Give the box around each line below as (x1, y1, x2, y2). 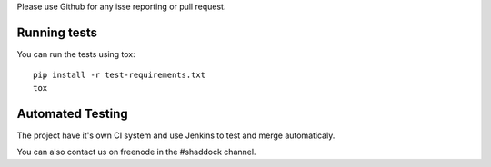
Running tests (16, 25, 98, 40)
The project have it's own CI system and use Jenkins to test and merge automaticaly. (16, 130, 336, 141)
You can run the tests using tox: (16, 48, 135, 59)
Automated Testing (16, 105, 129, 122)
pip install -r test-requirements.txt (33, 70, 206, 81)
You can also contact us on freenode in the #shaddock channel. (16, 146, 256, 157)
